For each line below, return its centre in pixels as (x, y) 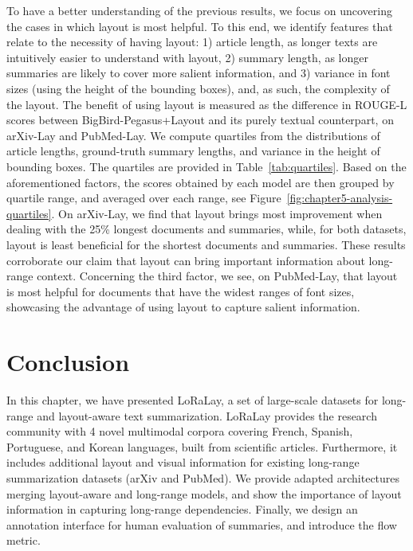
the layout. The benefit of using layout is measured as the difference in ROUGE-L (207, 104)
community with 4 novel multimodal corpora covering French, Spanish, (180, 431)
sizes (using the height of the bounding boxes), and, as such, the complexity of (198, 88)
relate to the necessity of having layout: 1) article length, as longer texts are (192, 42)
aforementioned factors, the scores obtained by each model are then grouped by (201, 182)
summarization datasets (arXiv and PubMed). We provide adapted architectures (203, 477)
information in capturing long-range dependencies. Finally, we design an (182, 509)
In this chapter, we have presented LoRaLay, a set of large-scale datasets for (193, 400)
